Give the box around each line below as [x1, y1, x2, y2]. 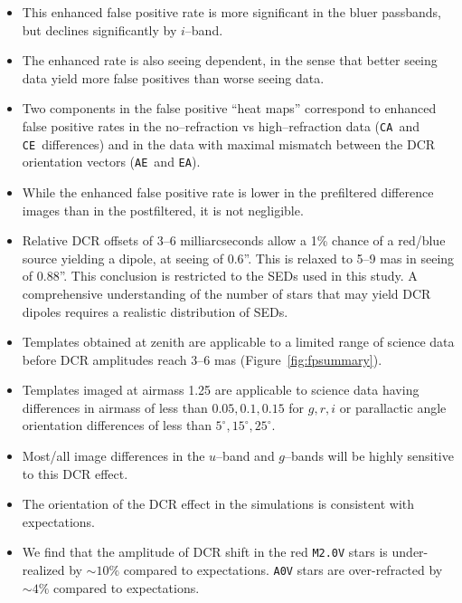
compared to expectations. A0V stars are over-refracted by [123, 560, 443, 579]
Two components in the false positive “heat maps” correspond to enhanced [22, 99, 437, 118]
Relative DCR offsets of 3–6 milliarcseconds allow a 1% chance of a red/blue [22, 231, 446, 250]
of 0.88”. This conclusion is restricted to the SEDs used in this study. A [22, 266, 418, 285]
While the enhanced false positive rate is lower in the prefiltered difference [22, 182, 434, 201]
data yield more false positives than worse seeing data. [22, 68, 325, 87]
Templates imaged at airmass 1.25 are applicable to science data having [22, 380, 420, 399]
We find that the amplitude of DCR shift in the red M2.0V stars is [22, 542, 388, 561]
